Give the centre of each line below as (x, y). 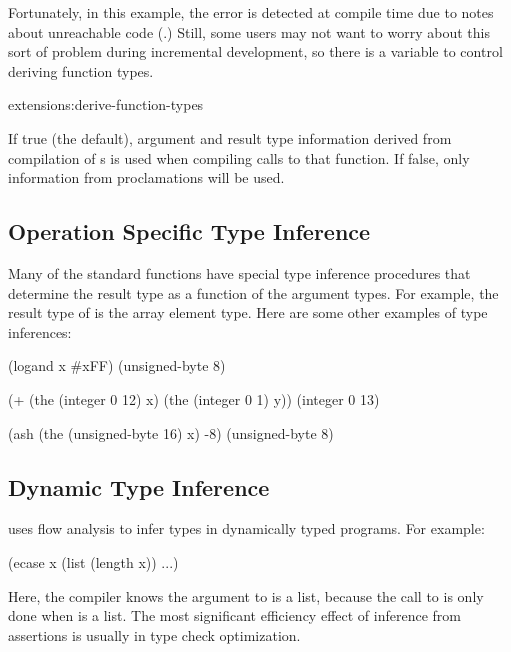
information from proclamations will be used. (146, 177)
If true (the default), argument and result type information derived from (230, 137)
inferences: (40, 331)
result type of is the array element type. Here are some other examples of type (248, 312)
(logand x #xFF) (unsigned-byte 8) (117, 365)
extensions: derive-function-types (106, 104)
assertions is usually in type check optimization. (154, 634)
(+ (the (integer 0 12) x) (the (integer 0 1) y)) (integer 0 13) (194, 398)
